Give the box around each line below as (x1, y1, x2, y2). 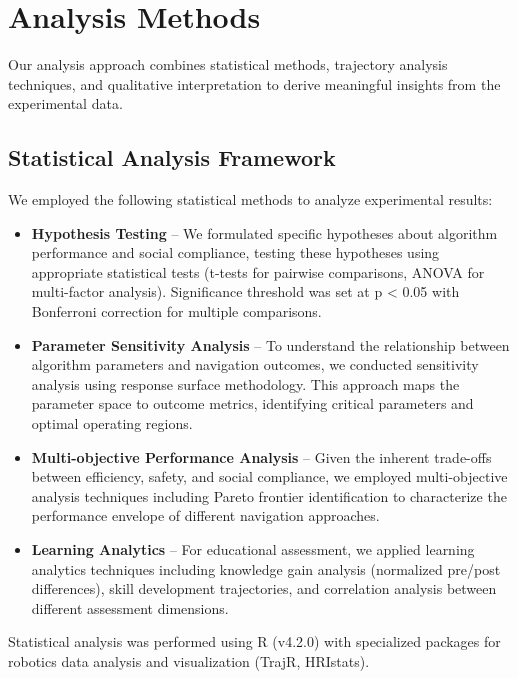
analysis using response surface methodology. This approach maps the (31, 373, 460, 394)
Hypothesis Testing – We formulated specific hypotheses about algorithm (31, 222, 498, 243)
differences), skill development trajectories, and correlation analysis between (31, 578, 497, 599)
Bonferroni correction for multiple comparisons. (31, 301, 322, 322)
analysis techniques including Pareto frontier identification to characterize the (31, 485, 507, 506)
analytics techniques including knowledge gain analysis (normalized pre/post (31, 558, 501, 579)
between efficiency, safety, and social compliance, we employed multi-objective (31, 466, 508, 487)
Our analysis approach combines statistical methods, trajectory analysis (8, 54, 448, 75)
